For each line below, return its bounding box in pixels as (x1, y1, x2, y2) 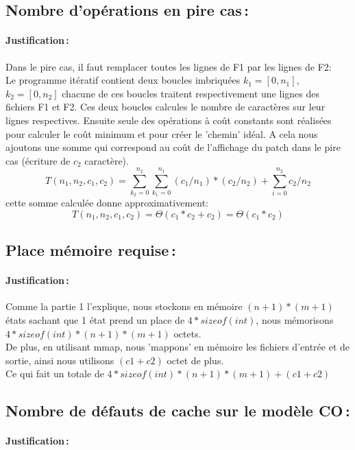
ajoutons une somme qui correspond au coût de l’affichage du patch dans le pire (5, 140, 341, 154)
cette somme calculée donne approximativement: (5, 196, 209, 210)
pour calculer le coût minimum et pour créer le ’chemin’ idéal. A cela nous (5, 126, 318, 141)
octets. (173, 326, 201, 340)
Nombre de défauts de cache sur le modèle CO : (5, 400, 350, 421)
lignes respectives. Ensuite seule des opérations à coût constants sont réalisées (5, 113, 332, 127)
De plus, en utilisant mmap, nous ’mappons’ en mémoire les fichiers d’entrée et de (5, 340, 350, 354)
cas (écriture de (5, 153, 71, 167)
